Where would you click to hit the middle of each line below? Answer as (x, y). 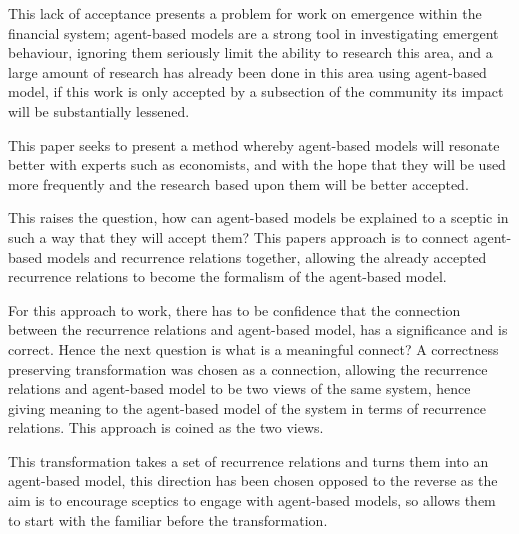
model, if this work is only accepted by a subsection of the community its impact (256, 91)
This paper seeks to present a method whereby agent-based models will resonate (254, 144)
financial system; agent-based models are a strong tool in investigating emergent (253, 32)
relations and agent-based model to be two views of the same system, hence (239, 388)
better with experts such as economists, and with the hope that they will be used (257, 164)
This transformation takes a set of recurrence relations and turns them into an (248, 460)
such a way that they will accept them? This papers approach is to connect (238, 236)
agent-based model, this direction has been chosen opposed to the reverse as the (253, 480)
